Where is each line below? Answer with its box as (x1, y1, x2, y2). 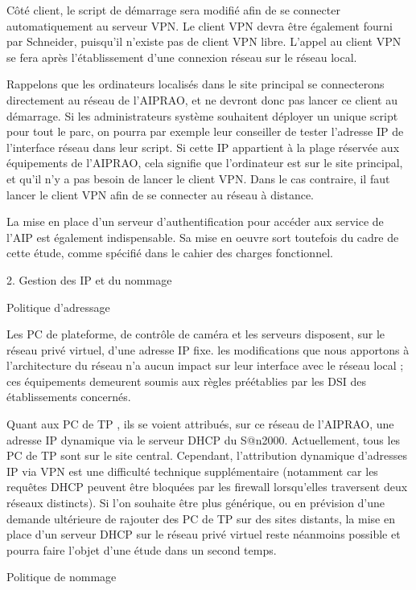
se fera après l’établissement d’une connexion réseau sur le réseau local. (6, 48, 357, 65)
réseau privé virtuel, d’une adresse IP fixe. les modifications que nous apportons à (6, 341, 410, 358)
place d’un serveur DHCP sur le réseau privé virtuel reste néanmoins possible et (6, 526, 401, 543)
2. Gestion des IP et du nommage (6, 271, 172, 288)
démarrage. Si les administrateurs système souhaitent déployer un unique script (6, 107, 398, 124)
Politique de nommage (6, 568, 117, 585)
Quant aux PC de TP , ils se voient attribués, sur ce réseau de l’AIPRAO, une (6, 416, 394, 432)
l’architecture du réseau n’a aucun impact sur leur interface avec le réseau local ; (6, 357, 404, 374)
